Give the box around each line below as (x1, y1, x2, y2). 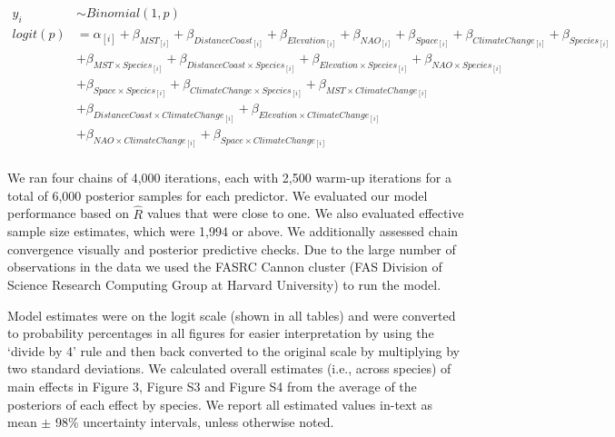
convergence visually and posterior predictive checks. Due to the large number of (7, 239, 456, 258)
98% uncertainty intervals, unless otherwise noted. (55, 412, 334, 432)
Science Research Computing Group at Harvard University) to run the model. (7, 274, 441, 293)
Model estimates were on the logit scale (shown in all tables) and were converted (7, 305, 456, 324)
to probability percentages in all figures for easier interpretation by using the (7, 323, 434, 343)
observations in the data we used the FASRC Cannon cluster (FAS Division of (7, 257, 442, 276)
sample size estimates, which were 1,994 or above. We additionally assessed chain (7, 222, 459, 241)
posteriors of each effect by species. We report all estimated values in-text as (7, 394, 433, 413)
